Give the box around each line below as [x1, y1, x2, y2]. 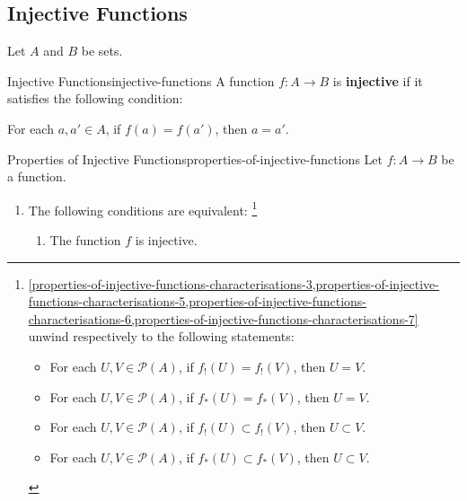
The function [49, 231, 121, 250]
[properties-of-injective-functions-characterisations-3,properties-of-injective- [28, 274, 439, 293]
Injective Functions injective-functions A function [7, 71, 275, 90]
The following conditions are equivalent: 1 [28, 198, 258, 219]
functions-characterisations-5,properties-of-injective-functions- [28, 292, 367, 311]
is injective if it [332, 71, 423, 90]
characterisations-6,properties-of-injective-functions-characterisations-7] [28, 309, 419, 328]
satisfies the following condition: [7, 89, 183, 108]
